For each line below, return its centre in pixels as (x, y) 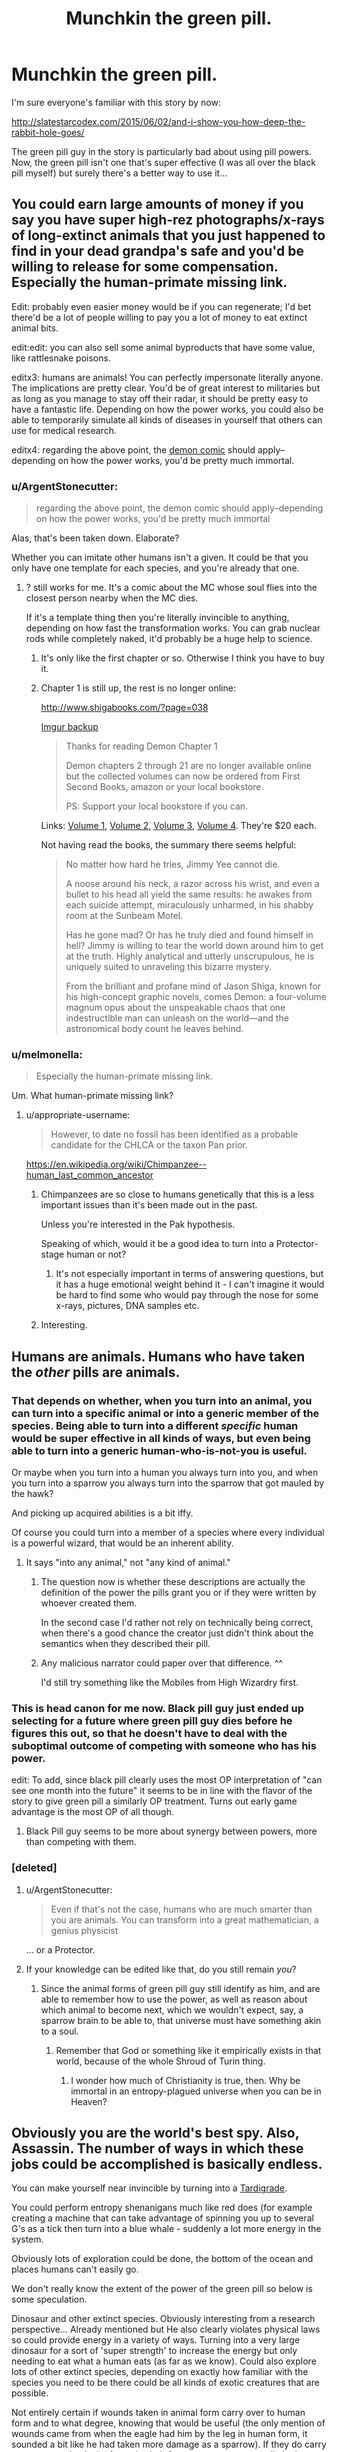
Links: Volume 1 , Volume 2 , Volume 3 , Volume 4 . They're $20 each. (178, 826)
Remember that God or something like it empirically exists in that (188, 2050)
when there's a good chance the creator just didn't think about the (177, 1633)
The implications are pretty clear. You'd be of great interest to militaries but (166, 388)
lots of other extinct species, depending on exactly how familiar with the (160, 2372)
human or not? (96, 1254)
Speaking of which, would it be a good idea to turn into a (157, 1244)
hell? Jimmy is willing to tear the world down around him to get (194, 946)
